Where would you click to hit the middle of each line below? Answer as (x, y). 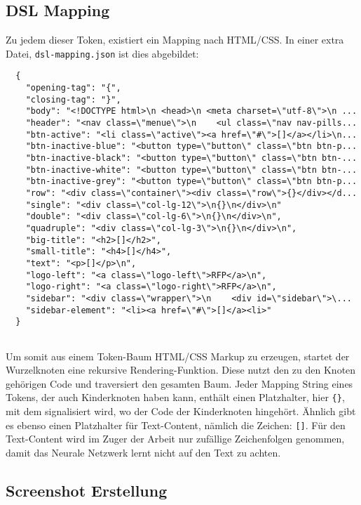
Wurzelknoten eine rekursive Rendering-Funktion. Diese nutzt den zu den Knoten (181, 370)
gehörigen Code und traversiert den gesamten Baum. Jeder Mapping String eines (179, 383)
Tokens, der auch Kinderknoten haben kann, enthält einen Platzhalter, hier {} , (175, 397)
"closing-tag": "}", (73, 99)
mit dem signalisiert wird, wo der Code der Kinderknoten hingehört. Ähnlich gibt (181, 411)
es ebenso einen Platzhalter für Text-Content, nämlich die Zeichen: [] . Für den (176, 425)
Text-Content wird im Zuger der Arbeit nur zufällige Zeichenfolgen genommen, (175, 439)
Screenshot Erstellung (87, 490)
